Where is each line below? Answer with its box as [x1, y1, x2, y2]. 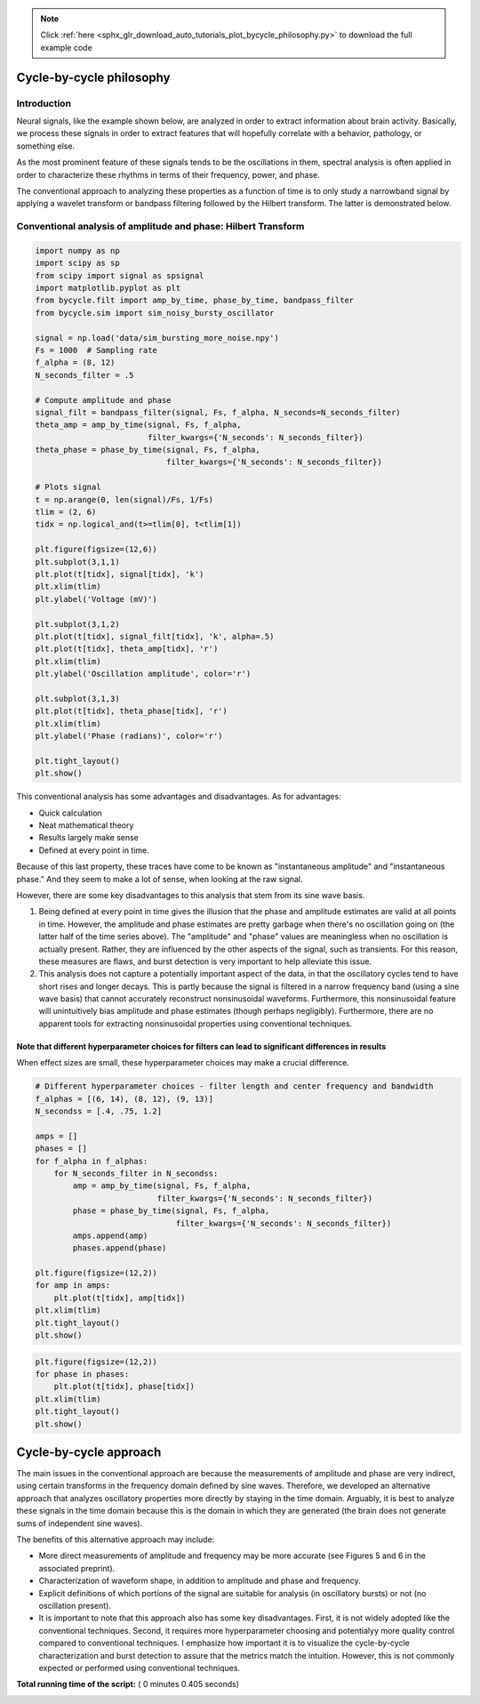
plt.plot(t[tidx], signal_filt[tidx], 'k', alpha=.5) [35, 631, 275, 641]
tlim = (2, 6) [35, 507, 97, 518]
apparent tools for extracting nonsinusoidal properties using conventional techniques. [38, 1018, 353, 1029]
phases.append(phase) [72, 1243, 167, 1253]
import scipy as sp [35, 258, 120, 269]
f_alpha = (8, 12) [35, 358, 116, 368]
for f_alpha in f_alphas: [35, 1156, 148, 1166]
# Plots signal [35, 482, 101, 493]
